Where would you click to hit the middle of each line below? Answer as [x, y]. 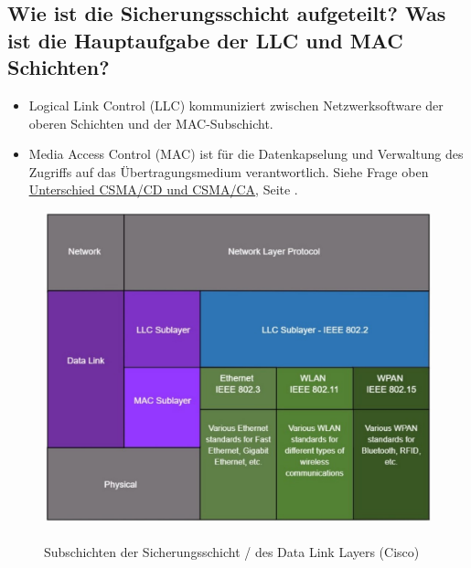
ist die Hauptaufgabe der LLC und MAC [205, 40]
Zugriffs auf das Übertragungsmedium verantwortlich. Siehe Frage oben [229, 171]
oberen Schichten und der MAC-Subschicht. [151, 123]
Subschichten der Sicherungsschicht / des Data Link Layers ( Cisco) [232, 551]
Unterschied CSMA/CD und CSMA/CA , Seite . [163, 189]
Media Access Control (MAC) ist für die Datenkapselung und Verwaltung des [246, 154]
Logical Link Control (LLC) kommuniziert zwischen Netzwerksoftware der [236, 105]
